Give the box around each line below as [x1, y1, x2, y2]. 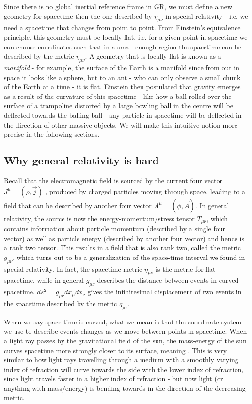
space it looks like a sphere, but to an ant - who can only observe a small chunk [4, 72, 241, 82]
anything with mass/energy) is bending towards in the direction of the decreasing [4, 383, 246, 393]
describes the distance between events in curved [97, 275, 239, 285]
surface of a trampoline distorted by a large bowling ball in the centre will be [4, 100, 233, 111]
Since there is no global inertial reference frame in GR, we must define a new [4, 1, 233, 11]
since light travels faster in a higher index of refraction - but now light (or [4, 373, 223, 384]
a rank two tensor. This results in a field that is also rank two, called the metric [4, 242, 241, 253]
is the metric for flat [156, 263, 216, 274]
